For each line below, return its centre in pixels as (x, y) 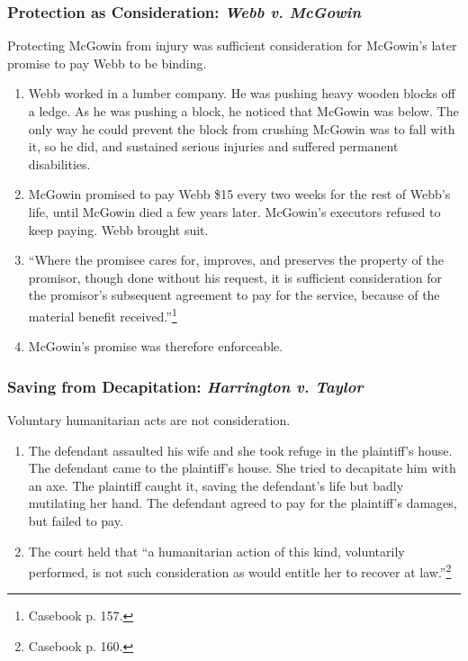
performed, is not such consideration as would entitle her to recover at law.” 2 (240, 570)
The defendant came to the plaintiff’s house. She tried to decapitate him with (242, 468)
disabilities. (59, 163)
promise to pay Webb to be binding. (107, 63)
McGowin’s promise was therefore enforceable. (156, 346)
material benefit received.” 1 (103, 314)
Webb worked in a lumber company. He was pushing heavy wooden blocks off (242, 93)
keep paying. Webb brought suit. (118, 229)
